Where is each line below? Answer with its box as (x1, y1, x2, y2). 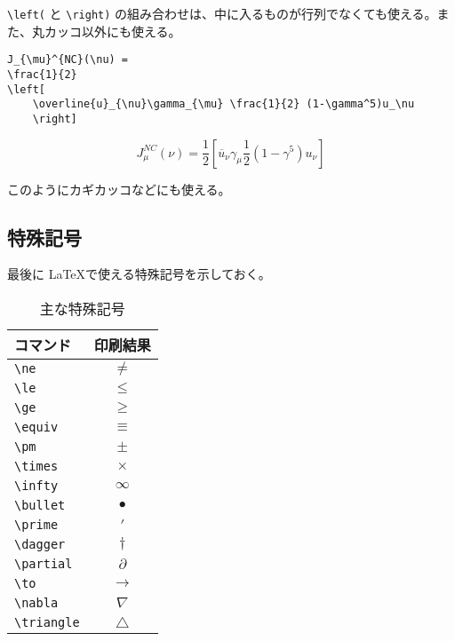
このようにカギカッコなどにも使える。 (7, 179, 231, 198)
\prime (14, 517, 59, 532)
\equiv (14, 419, 59, 434)
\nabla (14, 595, 59, 610)
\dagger (14, 536, 66, 551)
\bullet (14, 497, 66, 512)
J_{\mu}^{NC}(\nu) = (7, 53, 129, 67)
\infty (14, 478, 59, 493)
